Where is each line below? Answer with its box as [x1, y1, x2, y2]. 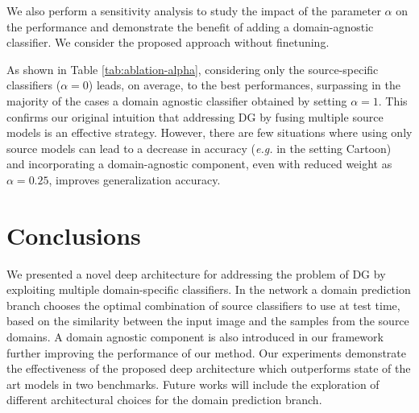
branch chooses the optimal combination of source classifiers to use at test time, [6, 296, 400, 313]
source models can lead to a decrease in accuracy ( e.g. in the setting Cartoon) [6, 139, 392, 156]
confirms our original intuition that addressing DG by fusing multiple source [6, 108, 384, 125]
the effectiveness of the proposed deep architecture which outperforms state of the [6, 360, 411, 377]
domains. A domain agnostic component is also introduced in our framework [6, 328, 384, 345]
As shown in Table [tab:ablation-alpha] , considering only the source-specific [6, 60, 379, 77]
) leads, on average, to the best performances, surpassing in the [88, 76, 400, 93]
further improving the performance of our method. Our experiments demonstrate [6, 344, 406, 361]
